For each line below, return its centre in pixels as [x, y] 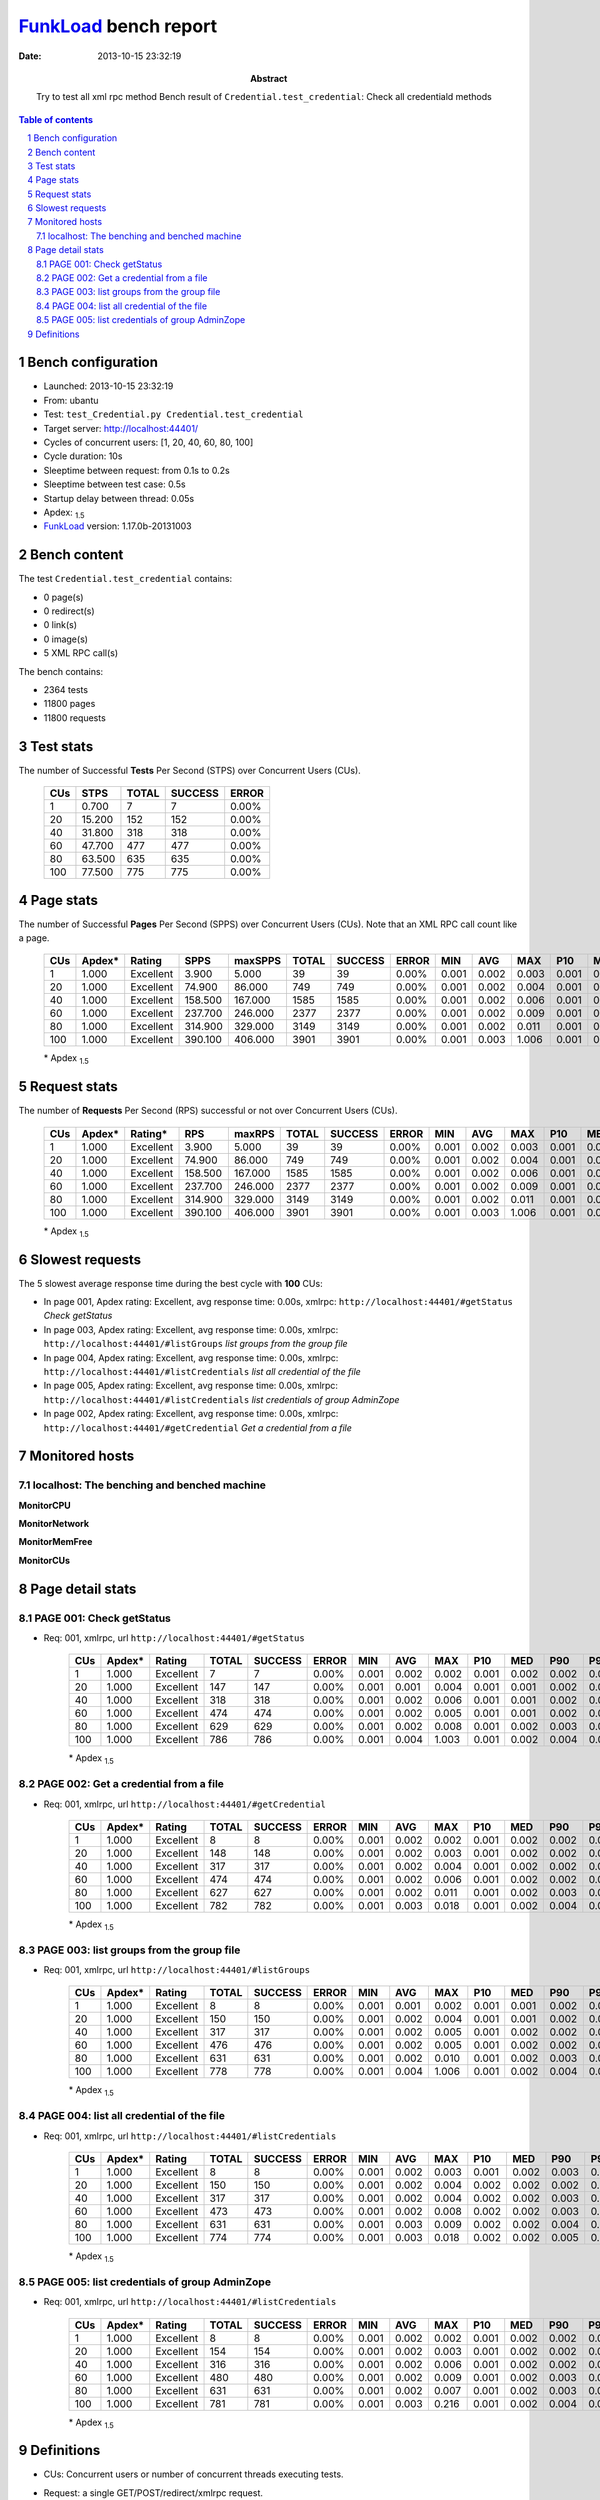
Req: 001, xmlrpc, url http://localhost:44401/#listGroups [176, 1970]
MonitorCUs [44, 1560]
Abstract [269, 78]
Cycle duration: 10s [83, 456]
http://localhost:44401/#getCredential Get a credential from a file [197, 1427]
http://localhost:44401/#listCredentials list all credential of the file [202, 1371]
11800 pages [69, 704]
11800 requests [75, 717]
